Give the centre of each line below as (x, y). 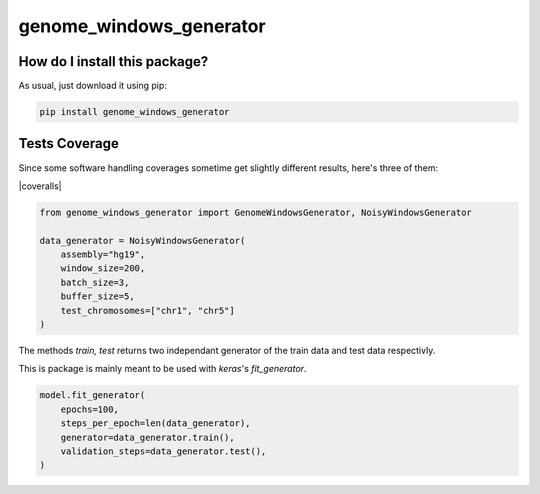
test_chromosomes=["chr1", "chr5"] (147, 310)
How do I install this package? (113, 61)
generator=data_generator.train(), (147, 437)
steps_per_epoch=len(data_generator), (155, 423)
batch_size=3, (95, 282)
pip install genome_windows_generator (134, 112)
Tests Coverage (68, 143)
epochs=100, (90, 409)
